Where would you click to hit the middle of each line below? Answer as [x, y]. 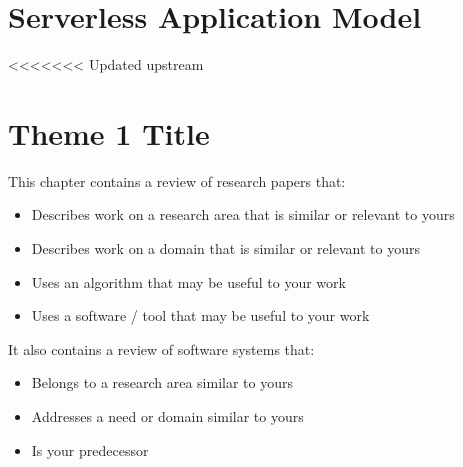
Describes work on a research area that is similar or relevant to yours [243, 214]
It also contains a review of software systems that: [161, 348]
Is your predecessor [90, 449]
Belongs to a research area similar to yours [162, 382]
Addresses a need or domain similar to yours [167, 416]
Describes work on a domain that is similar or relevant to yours [225, 248]
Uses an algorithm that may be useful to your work [188, 281]
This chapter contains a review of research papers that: [177, 180]
